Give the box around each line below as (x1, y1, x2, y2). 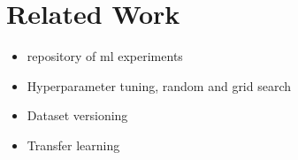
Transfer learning (27, 135, 120, 154)
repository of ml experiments (27, 47, 183, 65)
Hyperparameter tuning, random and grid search (27, 76, 292, 95)
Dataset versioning (27, 106, 128, 125)
